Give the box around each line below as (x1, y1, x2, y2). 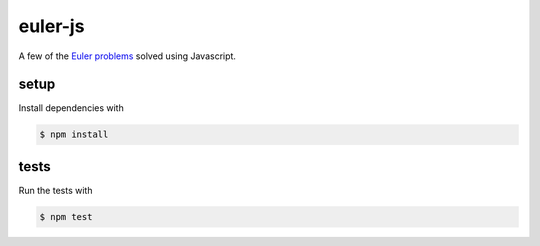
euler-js (18, 15, 85, 37)
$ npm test (39, 211, 93, 222)
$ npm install (39, 129, 109, 140)
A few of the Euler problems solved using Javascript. (18, 50, 237, 62)
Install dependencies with (18, 102, 124, 114)
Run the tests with (18, 184, 93, 196)
